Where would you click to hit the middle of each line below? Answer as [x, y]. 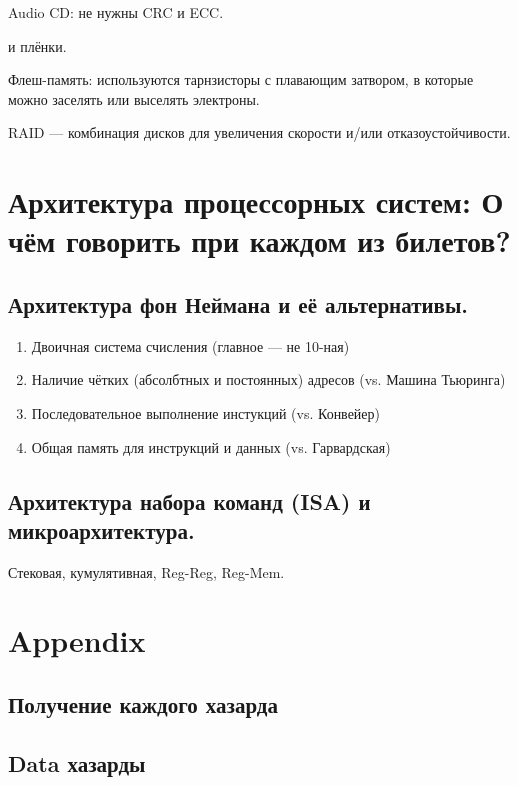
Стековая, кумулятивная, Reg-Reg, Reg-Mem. [146, 571]
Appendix [77, 640]
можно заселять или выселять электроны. [134, 98]
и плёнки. [37, 45]
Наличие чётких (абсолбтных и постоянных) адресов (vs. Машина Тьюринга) [268, 379]
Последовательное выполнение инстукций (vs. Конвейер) [206, 412]
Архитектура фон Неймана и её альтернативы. [238, 303]
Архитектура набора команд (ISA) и [189, 500]
